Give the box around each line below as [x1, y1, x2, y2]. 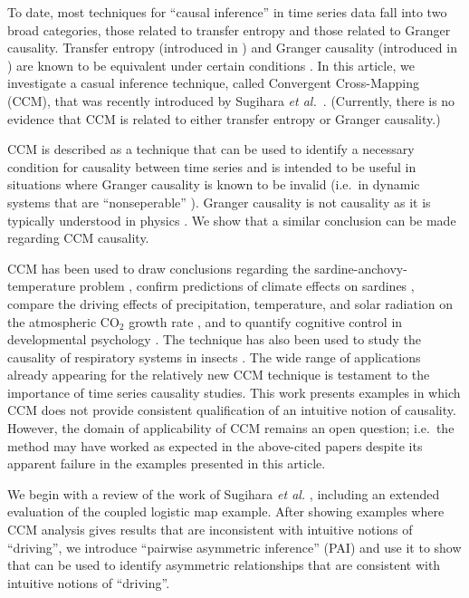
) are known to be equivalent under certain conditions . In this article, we [7, 55, 415, 74]
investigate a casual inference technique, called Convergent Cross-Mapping [7, 73, 420, 92]
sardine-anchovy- [314, 258, 407, 277]
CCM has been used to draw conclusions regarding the [7, 258, 311, 277]
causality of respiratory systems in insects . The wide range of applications [7, 347, 421, 366]
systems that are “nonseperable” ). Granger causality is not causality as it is [7, 192, 431, 211]
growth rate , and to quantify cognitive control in [129, 312, 403, 331]
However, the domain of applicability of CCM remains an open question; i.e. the [7, 419, 455, 438]
